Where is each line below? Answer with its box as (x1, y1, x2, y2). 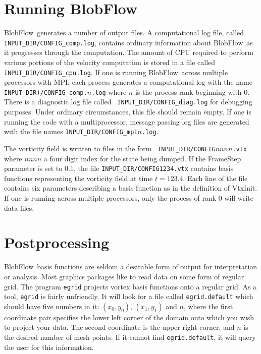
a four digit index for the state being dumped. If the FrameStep (43, 153, 241, 163)
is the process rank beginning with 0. (135, 86, 250, 97)
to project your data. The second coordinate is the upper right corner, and (4, 322, 235, 332)
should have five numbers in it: (4, 301, 99, 311)
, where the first (183, 301, 233, 311)
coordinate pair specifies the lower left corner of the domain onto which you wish (4, 312, 254, 322)
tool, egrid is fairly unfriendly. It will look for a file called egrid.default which (4, 291, 253, 302)
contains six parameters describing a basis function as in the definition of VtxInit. (4, 183, 257, 193)
